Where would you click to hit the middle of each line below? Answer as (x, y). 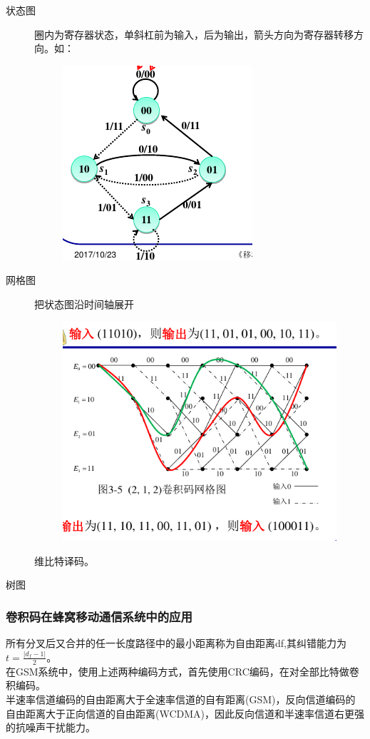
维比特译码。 (64, 560)
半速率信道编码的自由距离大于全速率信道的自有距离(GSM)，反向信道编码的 (181, 699)
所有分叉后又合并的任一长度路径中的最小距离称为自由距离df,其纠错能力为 (176, 643)
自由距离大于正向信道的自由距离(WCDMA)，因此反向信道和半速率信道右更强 (185, 713)
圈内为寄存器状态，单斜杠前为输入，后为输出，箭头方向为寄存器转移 (194, 34)
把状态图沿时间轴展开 (84, 304)
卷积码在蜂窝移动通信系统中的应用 (99, 616)
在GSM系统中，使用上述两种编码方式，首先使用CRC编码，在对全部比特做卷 (183, 671)
